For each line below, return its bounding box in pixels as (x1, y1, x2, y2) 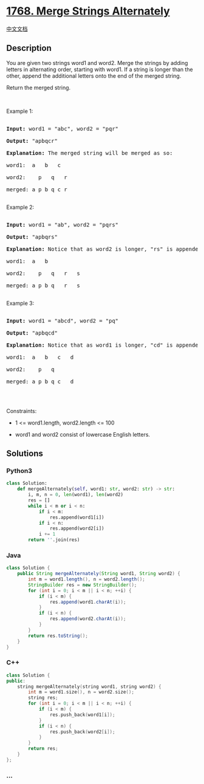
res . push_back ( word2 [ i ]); (49, 729, 115, 735)
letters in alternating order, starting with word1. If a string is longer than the (6, 66, 193, 73)
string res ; (28, 695, 59, 701)
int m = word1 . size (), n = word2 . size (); (28, 689, 135, 695)
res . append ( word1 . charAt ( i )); (49, 599, 126, 605)
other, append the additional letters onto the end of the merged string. (6, 72, 182, 80)
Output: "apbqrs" (6, 233, 58, 240)
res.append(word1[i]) (49, 514, 104, 520)
